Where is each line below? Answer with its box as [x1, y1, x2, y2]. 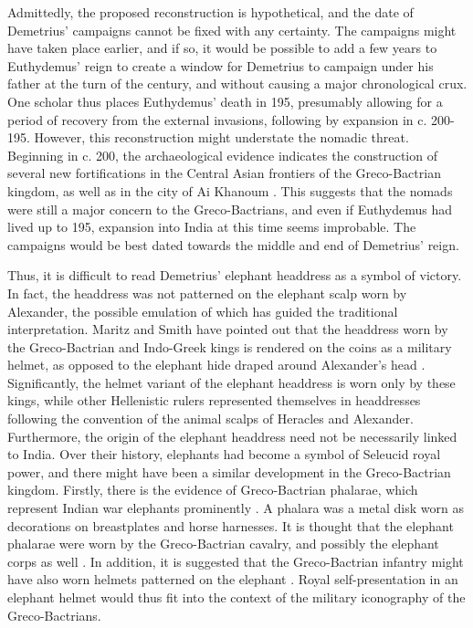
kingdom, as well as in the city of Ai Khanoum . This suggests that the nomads [7, 181, 453, 200]
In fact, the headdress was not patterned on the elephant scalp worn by [7, 283, 407, 302]
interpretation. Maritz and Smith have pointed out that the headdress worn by [7, 319, 448, 339]
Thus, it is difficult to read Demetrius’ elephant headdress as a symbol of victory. [7, 266, 462, 285]
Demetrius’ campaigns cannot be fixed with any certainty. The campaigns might [7, 20, 457, 39]
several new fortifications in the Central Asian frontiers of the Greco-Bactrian [7, 163, 441, 183]
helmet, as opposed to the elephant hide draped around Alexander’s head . [7, 355, 426, 374]
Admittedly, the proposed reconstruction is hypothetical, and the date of [7, 3, 414, 21]
